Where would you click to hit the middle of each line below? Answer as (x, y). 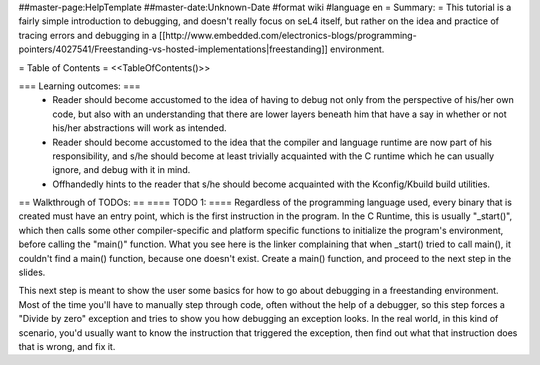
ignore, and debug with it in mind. (121, 170)
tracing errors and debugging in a (87, 35)
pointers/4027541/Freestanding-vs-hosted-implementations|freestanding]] (173, 49)
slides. (32, 272)
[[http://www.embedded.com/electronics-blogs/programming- (287, 35)
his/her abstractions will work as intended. (139, 128)
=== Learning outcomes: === (79, 86)
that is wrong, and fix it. (67, 346)
